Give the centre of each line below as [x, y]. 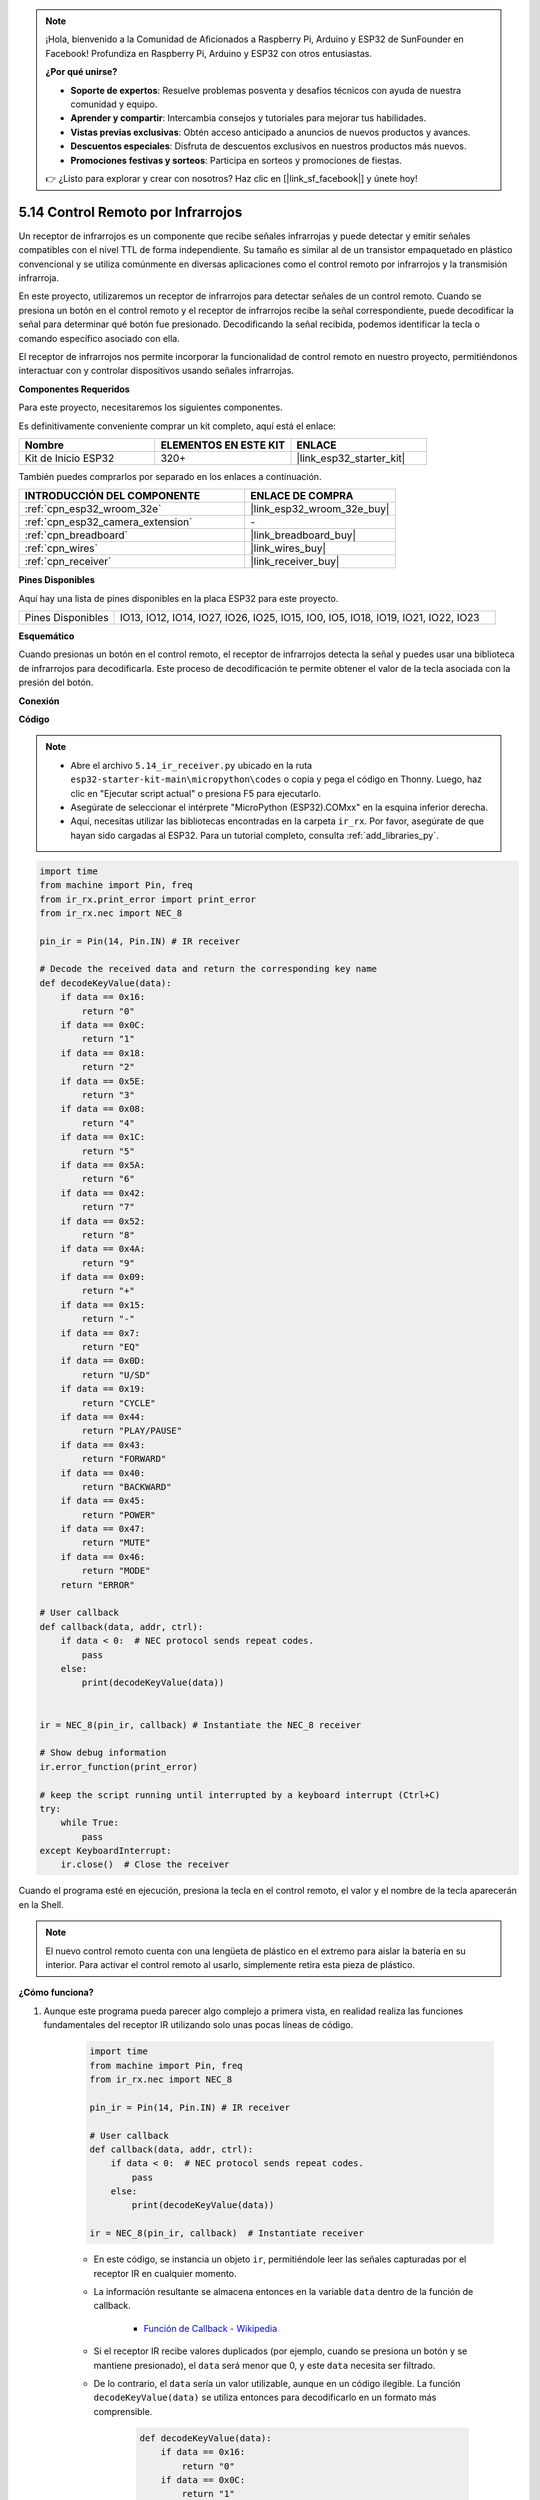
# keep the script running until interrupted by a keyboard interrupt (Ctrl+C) [240, 1794]
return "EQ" [110, 1347]
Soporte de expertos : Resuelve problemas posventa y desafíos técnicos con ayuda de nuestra [266, 90]
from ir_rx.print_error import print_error [148, 899]
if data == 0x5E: [103, 1081]
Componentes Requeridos [74, 389]
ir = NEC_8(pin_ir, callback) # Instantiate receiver [226, 2233]
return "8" [108, 1234]
